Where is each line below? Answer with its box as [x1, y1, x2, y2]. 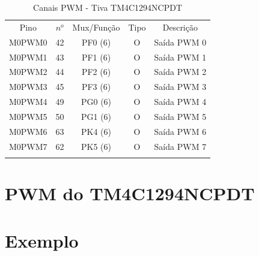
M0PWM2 [9, 65, 47, 78]
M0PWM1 [9, 50, 47, 63]
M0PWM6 [9, 125, 47, 137]
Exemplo [5, 228, 79, 252]
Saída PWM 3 [154, 80, 207, 93]
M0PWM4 [9, 95, 47, 108]
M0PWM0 [9, 35, 47, 48]
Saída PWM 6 [154, 125, 207, 137]
